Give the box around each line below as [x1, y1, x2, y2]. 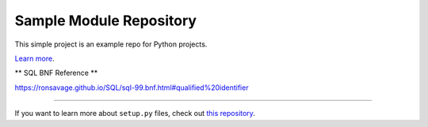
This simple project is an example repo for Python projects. [14, 39, 208, 49]
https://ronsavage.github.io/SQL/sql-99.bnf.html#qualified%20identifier [14, 83, 249, 92]
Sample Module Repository [14, 12, 197, 29]
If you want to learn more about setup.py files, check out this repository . [14, 109, 255, 118]
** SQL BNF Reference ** [14, 68, 98, 78]
